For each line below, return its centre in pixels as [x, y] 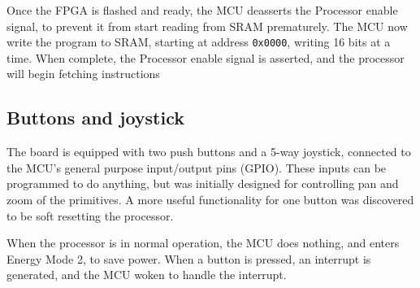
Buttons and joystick [96, 118]
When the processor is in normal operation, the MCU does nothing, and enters [203, 243]
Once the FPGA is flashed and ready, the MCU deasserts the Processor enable [202, 10]
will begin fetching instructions [83, 74]
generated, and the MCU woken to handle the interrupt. [147, 275]
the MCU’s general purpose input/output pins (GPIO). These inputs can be [197, 167]
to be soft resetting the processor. [90, 215]
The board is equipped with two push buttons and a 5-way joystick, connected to [209, 152]
